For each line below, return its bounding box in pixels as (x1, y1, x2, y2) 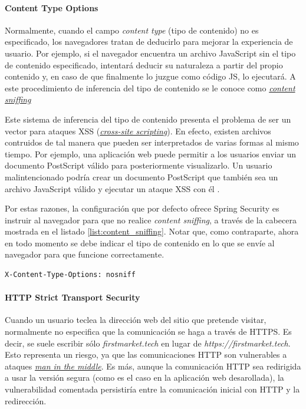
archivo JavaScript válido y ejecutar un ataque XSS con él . (5, 182, 220, 194)
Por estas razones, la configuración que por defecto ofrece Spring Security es (5, 202, 279, 215)
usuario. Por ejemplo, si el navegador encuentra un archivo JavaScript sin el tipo (5, 47, 296, 59)
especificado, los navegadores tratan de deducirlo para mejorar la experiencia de (5, 35, 293, 48)
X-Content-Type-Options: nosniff (5, 271, 136, 279)
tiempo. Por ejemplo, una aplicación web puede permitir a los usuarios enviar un (5, 147, 297, 160)
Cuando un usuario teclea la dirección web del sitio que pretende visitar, (5, 314, 266, 326)
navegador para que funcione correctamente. (5, 248, 164, 260)
